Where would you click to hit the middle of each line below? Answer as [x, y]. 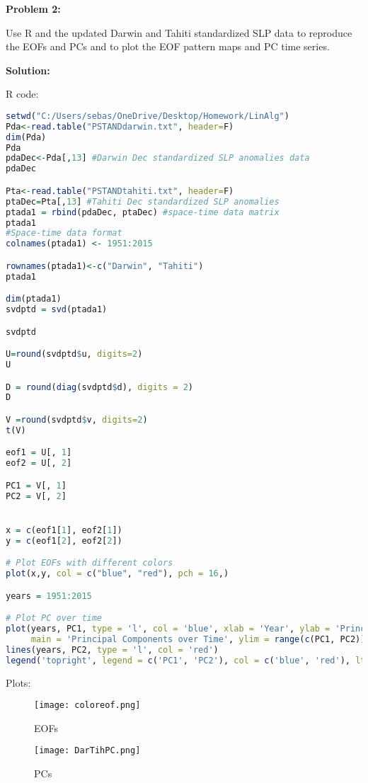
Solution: [28, 70]
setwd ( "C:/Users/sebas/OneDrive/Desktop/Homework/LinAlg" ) [148, 116]
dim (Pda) [26, 137]
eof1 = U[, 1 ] [39, 453]
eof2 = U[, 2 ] [39, 463]
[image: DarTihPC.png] [87, 751]
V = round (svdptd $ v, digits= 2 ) [77, 419]
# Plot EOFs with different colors [90, 563]
